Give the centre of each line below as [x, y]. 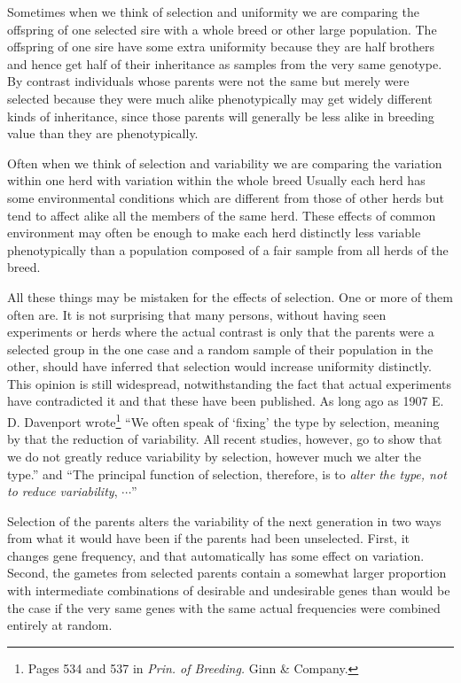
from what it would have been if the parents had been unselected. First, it [208, 538]
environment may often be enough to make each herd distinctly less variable [214, 233]
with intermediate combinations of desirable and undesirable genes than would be [229, 590]
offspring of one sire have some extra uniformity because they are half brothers [221, 47]
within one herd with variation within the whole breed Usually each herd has [216, 180]
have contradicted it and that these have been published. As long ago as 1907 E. [226, 401]
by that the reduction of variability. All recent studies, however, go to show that [225, 439]
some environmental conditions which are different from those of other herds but [226, 197]
